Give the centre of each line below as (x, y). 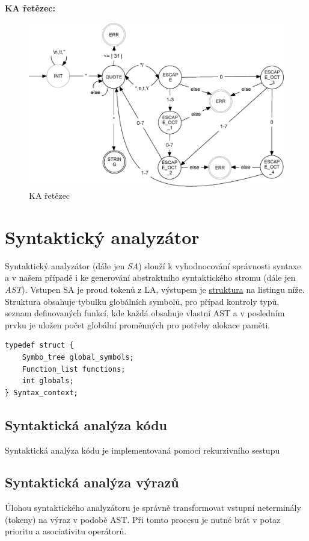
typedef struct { (39, 346)
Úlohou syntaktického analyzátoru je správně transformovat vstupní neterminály (153, 508)
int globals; (48, 381)
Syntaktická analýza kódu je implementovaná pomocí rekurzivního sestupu (142, 450)
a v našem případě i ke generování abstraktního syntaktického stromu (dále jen (150, 277)
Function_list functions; (74, 369)
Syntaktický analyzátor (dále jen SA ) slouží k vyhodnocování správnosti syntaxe (153, 265)
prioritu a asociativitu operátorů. (66, 531)
